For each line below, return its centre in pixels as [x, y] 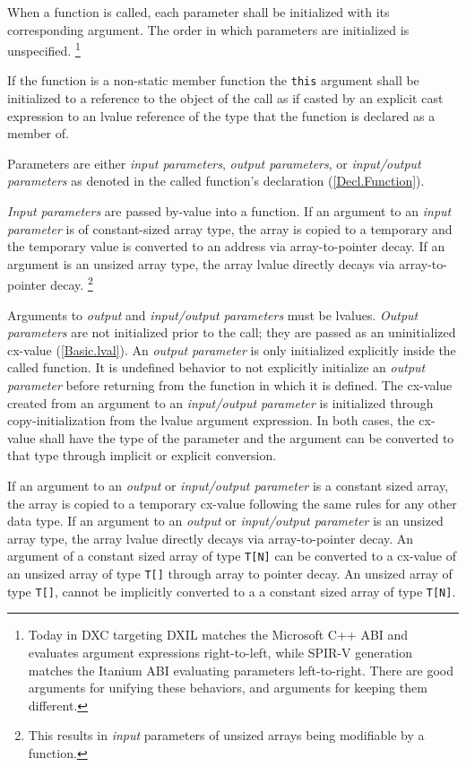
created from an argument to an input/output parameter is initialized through [220, 402]
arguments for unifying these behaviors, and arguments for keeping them [228, 688]
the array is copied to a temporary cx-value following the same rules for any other [232, 503]
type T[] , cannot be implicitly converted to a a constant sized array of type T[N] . [232, 591]
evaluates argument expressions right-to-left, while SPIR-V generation [220, 652]
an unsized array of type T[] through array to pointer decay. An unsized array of [230, 574]
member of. [38, 133]
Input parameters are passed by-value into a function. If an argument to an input [229, 211]
